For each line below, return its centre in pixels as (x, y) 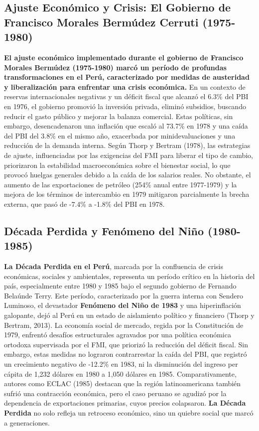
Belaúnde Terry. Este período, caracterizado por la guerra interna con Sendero (124, 295)
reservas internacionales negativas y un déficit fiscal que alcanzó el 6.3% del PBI (126, 96)
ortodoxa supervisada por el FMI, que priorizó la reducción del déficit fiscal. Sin (126, 344)
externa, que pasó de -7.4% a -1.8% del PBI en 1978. (84, 204)
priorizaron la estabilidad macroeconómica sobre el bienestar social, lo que (117, 165)
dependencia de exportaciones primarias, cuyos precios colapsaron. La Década (125, 403)
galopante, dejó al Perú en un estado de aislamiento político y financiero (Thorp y (129, 315)
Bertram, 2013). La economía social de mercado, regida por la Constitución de (124, 325)
